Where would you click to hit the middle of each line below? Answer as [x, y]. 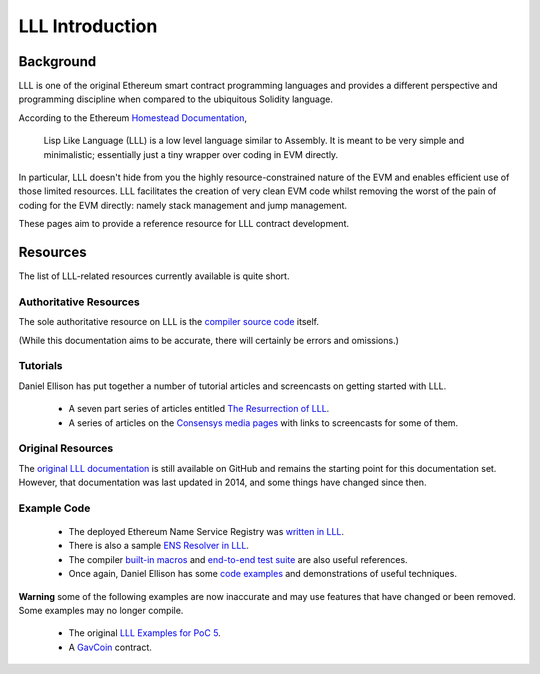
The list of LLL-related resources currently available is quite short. [154, 276]
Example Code [54, 508]
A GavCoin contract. [110, 647]
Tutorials [41, 366]
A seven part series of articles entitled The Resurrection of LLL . [199, 409]
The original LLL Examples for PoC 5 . [145, 633]
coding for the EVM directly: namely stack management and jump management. [183, 205]
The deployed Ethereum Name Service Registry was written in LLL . [206, 532]
